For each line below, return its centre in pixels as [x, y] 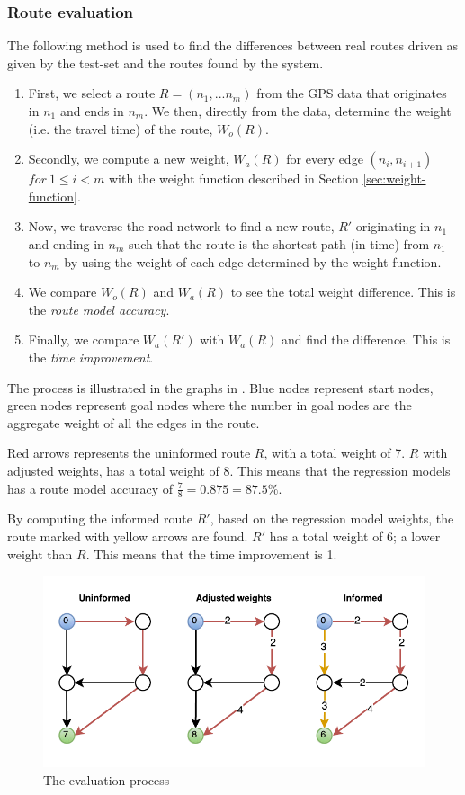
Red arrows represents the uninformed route [129, 453]
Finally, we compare [84, 339]
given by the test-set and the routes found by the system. [165, 63]
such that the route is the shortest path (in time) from [279, 243]
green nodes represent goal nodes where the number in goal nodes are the [210, 405]
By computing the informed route [100, 518]
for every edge [325, 159]
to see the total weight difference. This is [343, 292]
